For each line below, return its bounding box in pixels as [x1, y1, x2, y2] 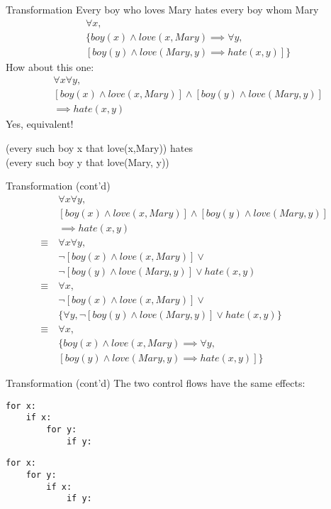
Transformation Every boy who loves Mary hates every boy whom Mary [6, 2, 319, 16]
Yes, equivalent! [6, 116, 74, 131]
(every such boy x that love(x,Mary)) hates [6, 140, 193, 155]
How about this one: [6, 59, 94, 74]
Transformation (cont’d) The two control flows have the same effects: [6, 376, 305, 390]
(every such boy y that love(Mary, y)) [6, 154, 169, 169]
